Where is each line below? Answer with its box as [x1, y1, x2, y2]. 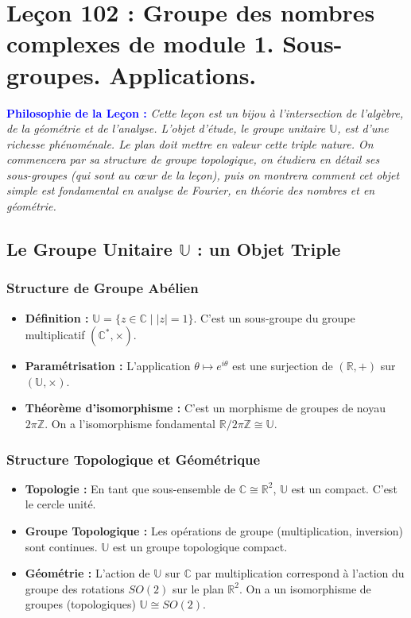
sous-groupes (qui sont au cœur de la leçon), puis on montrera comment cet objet [6, 166, 400, 183]
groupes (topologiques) [25, 596, 136, 612]
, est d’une [337, 120, 389, 137]
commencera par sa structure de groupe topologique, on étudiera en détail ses [6, 151, 380, 168]
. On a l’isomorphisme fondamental [45, 415, 215, 432]
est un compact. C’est [291, 480, 397, 496]
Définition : [25, 309, 89, 326]
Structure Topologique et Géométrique [6, 449, 261, 469]
